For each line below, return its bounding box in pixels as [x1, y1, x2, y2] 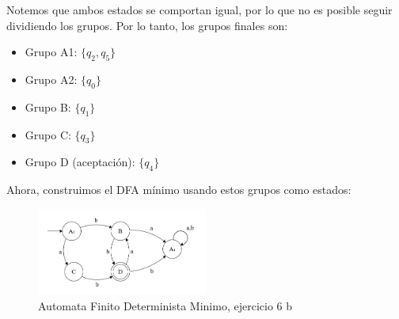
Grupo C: [25, 126, 71, 142]
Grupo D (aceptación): [25, 154, 135, 170]
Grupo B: [25, 98, 71, 115]
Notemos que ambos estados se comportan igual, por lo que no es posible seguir [6, 2, 393, 17]
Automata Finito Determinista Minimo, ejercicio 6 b [38, 297, 292, 313]
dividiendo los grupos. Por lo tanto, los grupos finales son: [6, 17, 288, 33]
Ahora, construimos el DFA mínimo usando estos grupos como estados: [6, 181, 351, 198]
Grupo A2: [25, 70, 78, 87]
